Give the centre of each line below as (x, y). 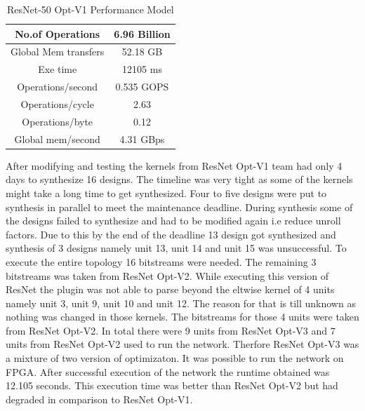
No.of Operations (58, 33)
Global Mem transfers (58, 52)
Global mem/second (57, 139)
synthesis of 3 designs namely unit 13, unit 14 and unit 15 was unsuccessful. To (176, 248)
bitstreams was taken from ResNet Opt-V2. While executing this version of (167, 275)
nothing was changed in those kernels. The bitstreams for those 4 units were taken (182, 317)
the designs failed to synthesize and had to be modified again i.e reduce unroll (173, 221)
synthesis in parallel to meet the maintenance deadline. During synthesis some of (179, 207)
